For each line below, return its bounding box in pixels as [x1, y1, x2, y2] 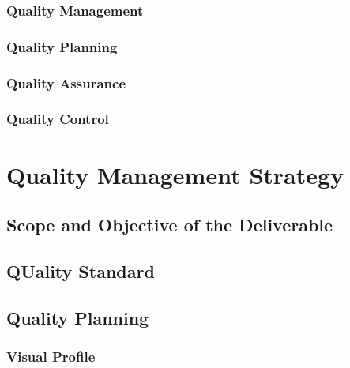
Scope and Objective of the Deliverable [6, 212, 333, 237]
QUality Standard [6, 258, 155, 283]
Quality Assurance [6, 73, 126, 92]
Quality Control [6, 109, 109, 129]
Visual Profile [6, 347, 96, 366]
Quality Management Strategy [6, 158, 344, 190]
